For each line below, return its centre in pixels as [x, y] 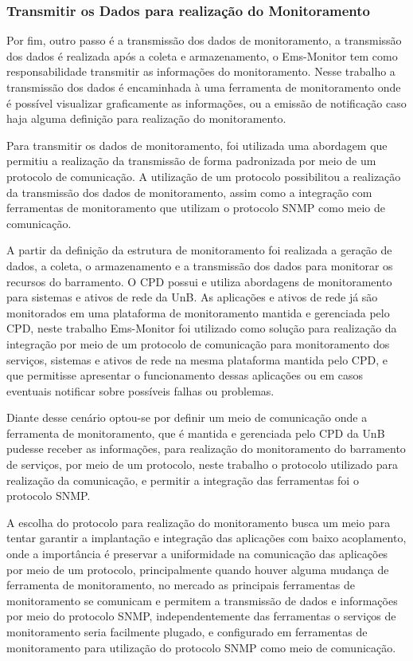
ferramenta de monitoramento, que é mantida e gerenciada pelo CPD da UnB [196, 433]
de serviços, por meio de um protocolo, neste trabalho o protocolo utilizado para [203, 464]
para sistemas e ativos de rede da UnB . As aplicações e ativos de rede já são [192, 297]
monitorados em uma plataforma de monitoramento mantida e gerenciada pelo [198, 312]
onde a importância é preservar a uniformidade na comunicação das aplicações [197, 554]
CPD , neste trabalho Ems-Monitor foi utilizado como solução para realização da [202, 328]
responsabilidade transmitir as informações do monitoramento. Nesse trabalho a [201, 71]
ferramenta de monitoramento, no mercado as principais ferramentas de [181, 585]
